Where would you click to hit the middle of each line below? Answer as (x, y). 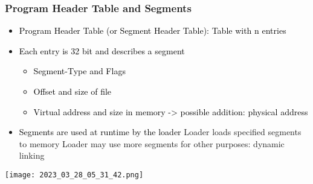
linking (32, 155)
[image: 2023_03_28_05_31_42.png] (74, 175)
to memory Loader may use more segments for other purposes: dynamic (152, 143)
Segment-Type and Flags (79, 71)
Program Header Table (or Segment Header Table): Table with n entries (153, 30)
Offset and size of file (73, 91)
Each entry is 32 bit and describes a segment (102, 50)
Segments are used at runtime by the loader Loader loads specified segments (160, 132)
